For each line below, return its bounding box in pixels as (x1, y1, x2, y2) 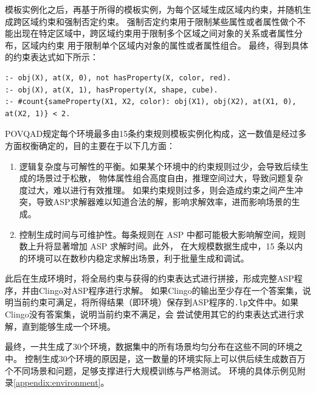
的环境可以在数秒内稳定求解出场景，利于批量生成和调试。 (19, 251, 249, 264)
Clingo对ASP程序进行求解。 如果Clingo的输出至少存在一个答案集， (38, 283, 303, 296)
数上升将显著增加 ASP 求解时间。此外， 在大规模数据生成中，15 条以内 (19, 240, 303, 252)
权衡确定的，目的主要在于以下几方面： (21, 139, 175, 151)
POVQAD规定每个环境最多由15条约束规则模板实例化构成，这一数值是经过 (5, 127, 298, 140)
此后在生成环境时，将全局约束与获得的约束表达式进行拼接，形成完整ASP (5, 272, 294, 285)
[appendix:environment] (13, 376, 101, 389)
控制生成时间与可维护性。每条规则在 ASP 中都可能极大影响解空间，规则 (19, 228, 306, 240)
